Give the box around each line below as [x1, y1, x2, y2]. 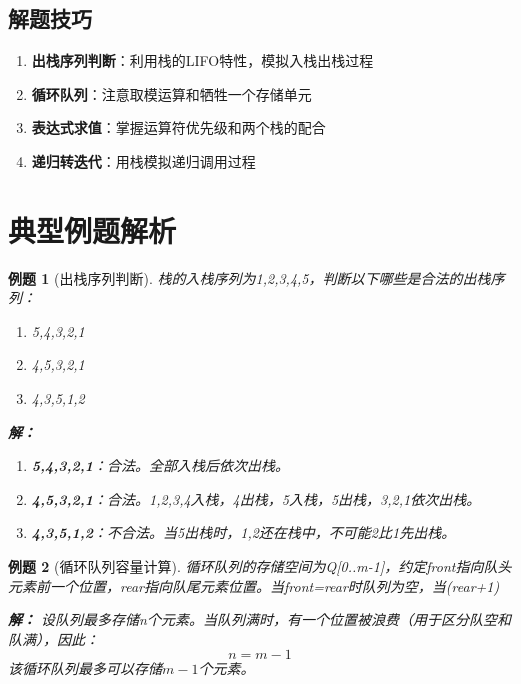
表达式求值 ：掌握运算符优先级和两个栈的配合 [31, 117, 326, 138]
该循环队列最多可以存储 [8, 658, 162, 679]
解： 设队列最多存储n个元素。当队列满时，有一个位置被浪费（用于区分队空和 [8, 609, 511, 630]
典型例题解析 [8, 209, 177, 250]
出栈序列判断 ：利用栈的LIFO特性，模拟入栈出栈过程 [31, 50, 374, 71]
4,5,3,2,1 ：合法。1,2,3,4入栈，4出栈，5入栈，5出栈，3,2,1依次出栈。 [31, 488, 481, 509]
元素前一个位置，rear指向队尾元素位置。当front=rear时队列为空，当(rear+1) [8, 575, 500, 596]
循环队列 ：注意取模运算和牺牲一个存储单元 [31, 83, 312, 104]
